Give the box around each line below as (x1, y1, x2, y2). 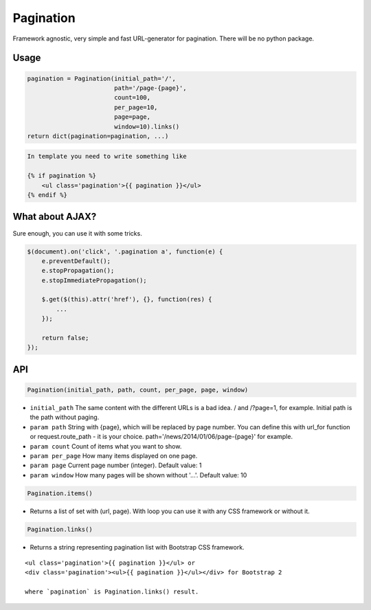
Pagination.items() (27, 489, 93, 497)
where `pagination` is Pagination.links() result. (25, 588, 199, 596)
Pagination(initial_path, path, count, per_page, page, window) (27, 386, 249, 394)
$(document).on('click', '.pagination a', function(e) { (27, 247, 223, 256)
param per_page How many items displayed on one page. (30, 451, 198, 460)
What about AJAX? (12, 211, 97, 223)
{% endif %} (27, 191, 68, 199)
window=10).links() (113, 122, 180, 131)
